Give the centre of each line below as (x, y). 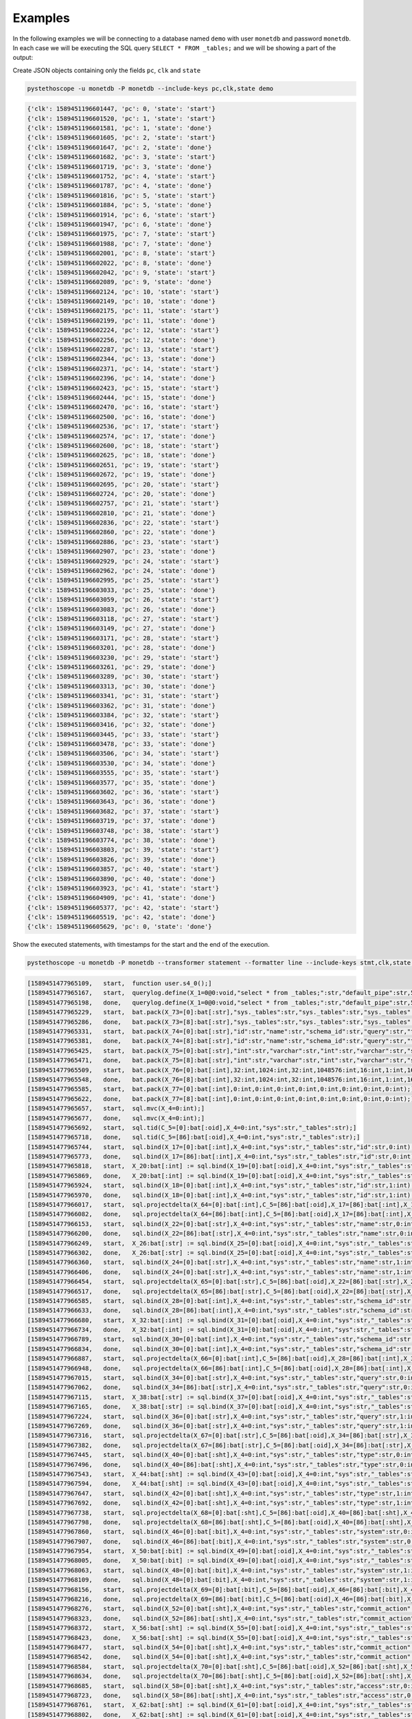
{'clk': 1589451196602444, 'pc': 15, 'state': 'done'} (121, 398)
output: (23, 58)
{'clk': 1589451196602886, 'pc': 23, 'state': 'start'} (123, 542)
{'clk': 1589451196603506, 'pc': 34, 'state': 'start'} (123, 754)
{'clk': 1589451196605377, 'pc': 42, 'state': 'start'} (123, 907)
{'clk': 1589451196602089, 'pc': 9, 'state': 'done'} (119, 282)
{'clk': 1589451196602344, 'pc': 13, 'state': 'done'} (121, 359)
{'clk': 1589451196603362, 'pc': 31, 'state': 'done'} (121, 705)
